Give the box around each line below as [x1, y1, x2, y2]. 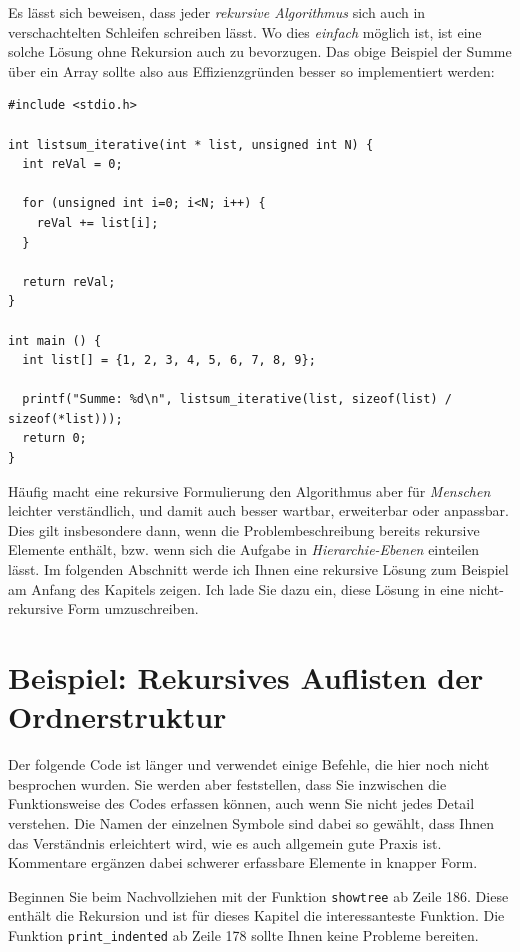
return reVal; [22, 274, 116, 289]
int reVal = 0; [22, 157, 123, 172]
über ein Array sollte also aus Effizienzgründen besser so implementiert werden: [8, 60, 495, 81]
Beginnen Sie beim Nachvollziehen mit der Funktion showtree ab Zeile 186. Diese [8, 885, 509, 906]
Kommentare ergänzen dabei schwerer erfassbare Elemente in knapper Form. [8, 852, 478, 873]
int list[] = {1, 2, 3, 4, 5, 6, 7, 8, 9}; [22, 353, 316, 368]
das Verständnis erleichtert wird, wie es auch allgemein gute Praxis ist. [8, 832, 442, 853]
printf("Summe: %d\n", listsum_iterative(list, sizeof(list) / [22, 392, 452, 407]
